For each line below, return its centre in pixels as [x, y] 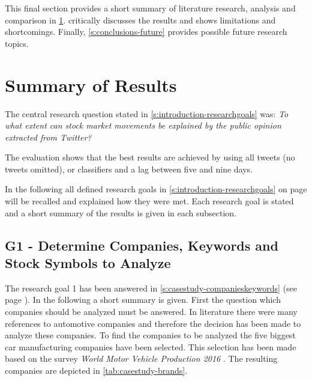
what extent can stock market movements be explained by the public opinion [143, 125]
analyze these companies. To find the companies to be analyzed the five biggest [150, 335]
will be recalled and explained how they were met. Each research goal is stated [149, 201]
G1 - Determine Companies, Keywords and [142, 245]
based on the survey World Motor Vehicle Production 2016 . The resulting [141, 358]
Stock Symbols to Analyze [88, 263]
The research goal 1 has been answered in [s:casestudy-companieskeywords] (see [151, 288]
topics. [17, 43]
